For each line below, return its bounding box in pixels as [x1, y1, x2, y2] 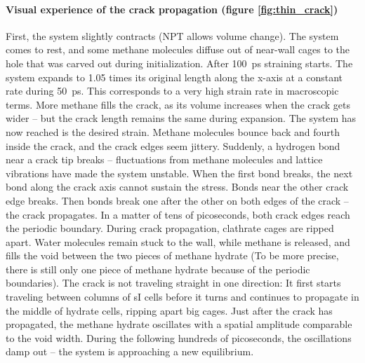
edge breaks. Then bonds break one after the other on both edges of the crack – [6, 193, 349, 207]
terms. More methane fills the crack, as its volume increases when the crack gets [6, 97, 351, 111]
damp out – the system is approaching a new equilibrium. [6, 344, 254, 359]
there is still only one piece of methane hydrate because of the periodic [6, 261, 310, 276]
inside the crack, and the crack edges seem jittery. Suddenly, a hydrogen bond [6, 138, 340, 153]
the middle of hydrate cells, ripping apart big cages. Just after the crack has [6, 303, 333, 317]
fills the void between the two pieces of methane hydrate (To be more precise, [6, 248, 339, 263]
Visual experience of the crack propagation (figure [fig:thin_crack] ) [6, 1, 338, 16]
